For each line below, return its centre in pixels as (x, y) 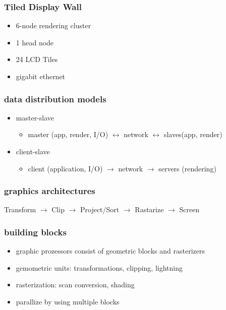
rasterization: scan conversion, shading (75, 285)
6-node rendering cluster (53, 25)
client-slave (33, 151)
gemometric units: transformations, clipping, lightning (99, 267)
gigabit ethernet (41, 76)
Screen (189, 209)
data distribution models (55, 99)
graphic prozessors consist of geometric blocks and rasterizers (110, 251)
